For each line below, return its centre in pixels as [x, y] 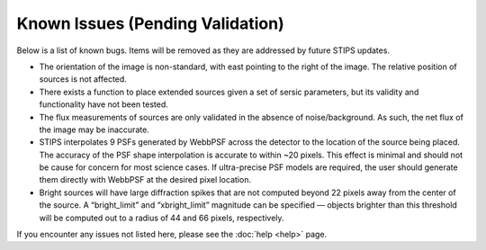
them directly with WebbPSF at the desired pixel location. [145, 180]
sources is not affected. [83, 79]
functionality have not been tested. [103, 104]
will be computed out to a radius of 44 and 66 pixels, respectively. [162, 218]
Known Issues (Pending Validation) [151, 23]
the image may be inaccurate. [94, 129]
